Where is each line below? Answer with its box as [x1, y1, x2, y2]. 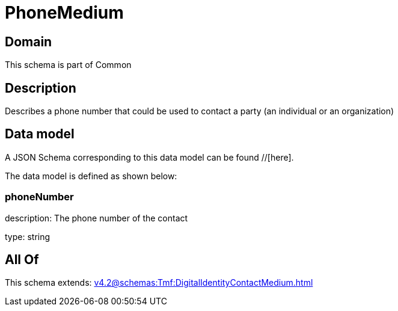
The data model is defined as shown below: [5, 170, 177, 181]
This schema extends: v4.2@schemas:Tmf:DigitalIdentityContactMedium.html [5, 277, 313, 288]
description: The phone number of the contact [5, 212, 188, 223]
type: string [5, 231, 51, 242]
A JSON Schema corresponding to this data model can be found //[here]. [5, 152, 294, 162]
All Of [5, 252, 39, 268]
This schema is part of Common [5, 60, 132, 70]
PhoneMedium [5, 2, 124, 23]
